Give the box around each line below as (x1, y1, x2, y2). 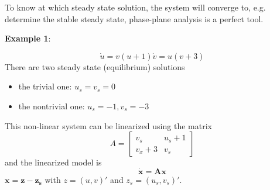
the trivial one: (18, 80, 72, 92)
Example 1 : (5, 32, 51, 44)
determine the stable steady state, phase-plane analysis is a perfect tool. (5, 12, 264, 25)
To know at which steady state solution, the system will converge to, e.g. (5, 1, 266, 13)
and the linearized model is (5, 156, 102, 168)
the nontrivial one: (18, 99, 85, 112)
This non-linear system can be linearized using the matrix (5, 119, 212, 132)
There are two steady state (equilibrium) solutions (5, 60, 185, 72)
